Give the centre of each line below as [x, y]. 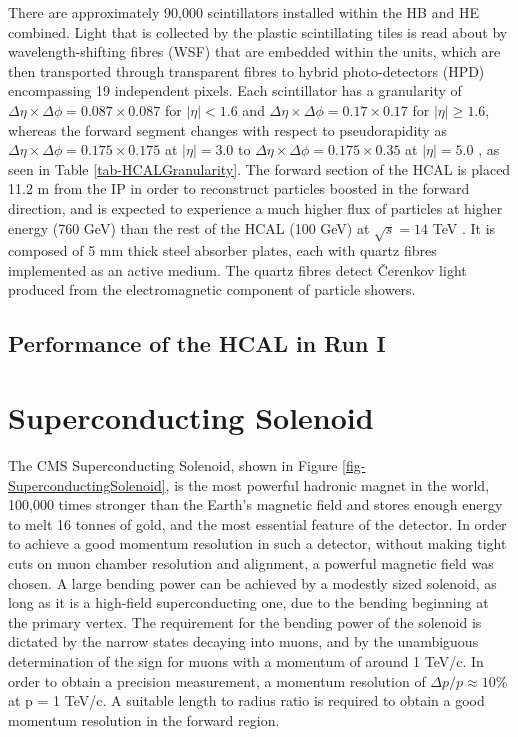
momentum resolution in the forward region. [144, 719]
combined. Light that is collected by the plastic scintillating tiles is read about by [258, 31]
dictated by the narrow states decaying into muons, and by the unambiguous [243, 641]
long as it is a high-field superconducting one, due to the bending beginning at [248, 602]
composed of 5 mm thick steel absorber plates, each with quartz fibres [222, 250]
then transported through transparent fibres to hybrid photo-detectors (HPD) [246, 70]
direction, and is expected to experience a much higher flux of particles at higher [255, 207]
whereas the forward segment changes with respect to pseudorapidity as [227, 129]
